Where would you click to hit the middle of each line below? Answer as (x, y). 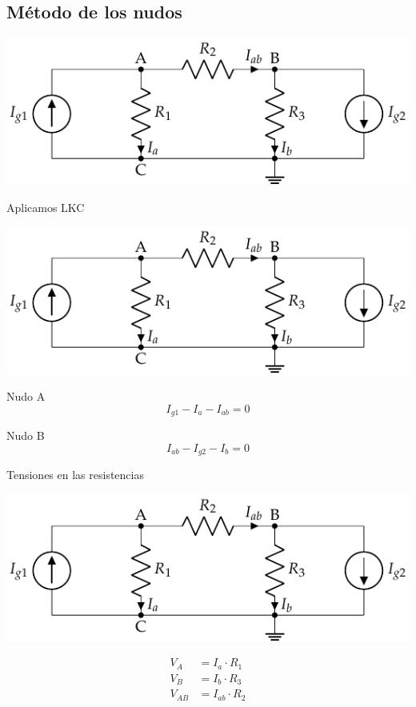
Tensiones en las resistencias (75, 475)
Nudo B (26, 435)
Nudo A (26, 396)
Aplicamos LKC (46, 207)
